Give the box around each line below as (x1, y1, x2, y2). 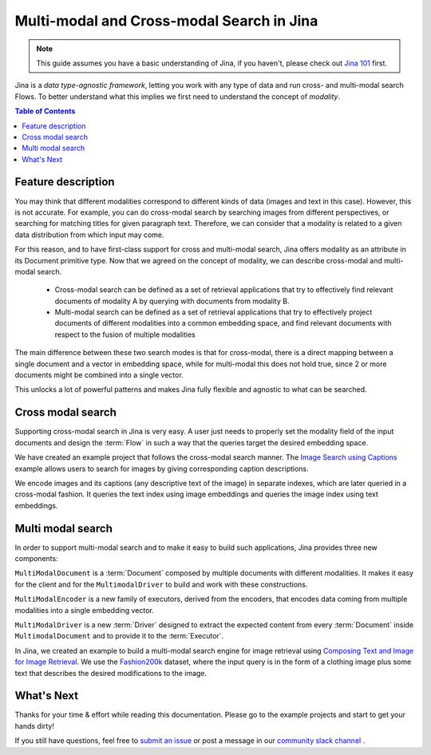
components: (14, 553, 59, 563)
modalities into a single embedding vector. (14, 605, 155, 615)
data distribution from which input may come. (14, 230, 164, 239)
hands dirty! (14, 721, 55, 730)
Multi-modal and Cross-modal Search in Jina (14, 12, 318, 30)
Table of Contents (14, 106, 76, 116)
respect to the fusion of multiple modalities (54, 330, 196, 339)
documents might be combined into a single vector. (14, 370, 184, 380)
